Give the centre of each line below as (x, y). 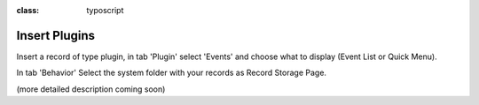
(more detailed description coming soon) (91, 89)
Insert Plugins (56, 35)
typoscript (105, 10)
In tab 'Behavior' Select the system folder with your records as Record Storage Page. (172, 73)
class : (28, 10)
